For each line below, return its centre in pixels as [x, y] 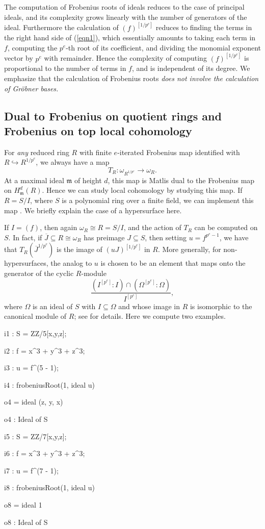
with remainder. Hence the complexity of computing [125, 58]
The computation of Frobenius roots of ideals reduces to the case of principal [124, 7]
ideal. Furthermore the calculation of [61, 27]
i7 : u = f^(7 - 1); [31, 470]
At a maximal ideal [34, 180]
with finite [95, 152]
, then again [59, 227]
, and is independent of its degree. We [191, 68]
